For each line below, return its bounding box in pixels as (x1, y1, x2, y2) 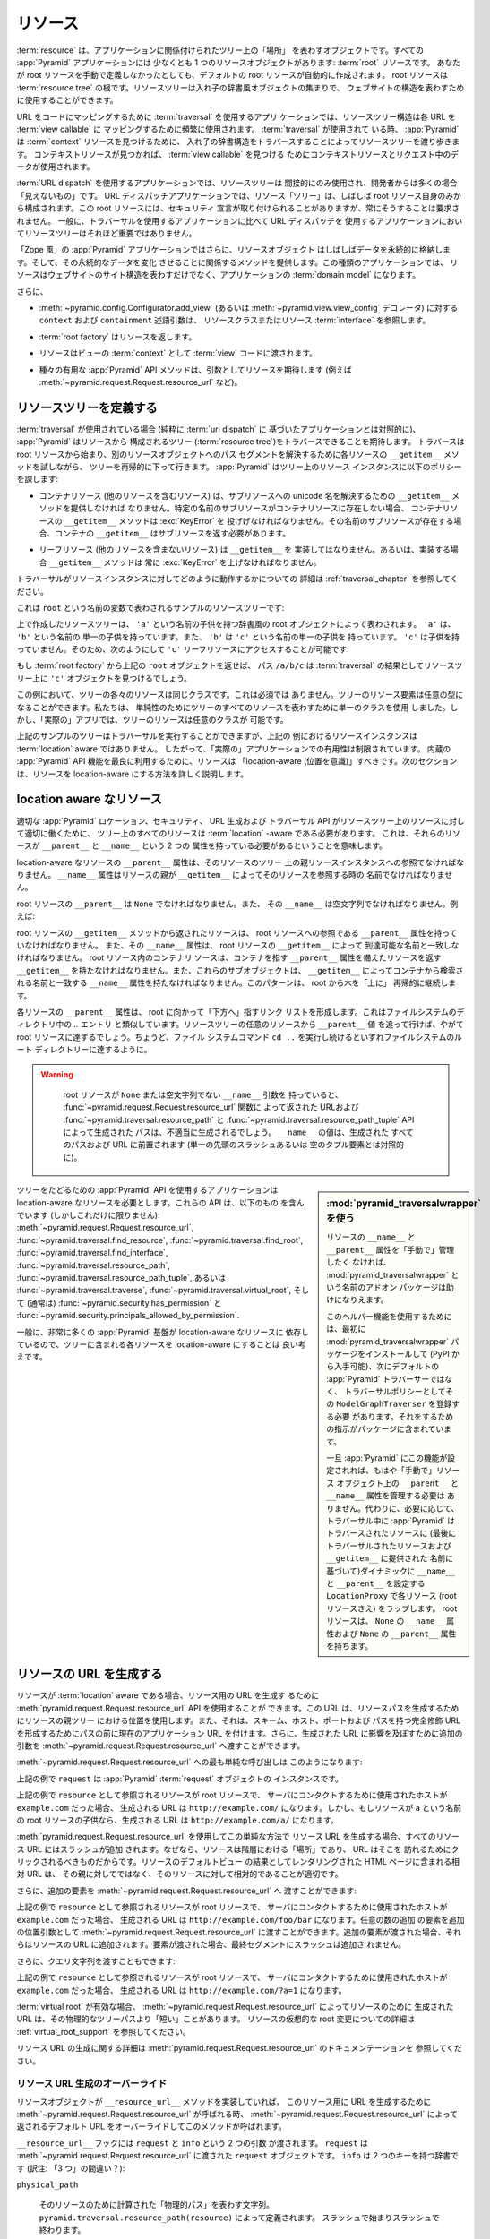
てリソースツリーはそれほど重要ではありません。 (16, 228, 197, 239)
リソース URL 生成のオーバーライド (16, 2078, 168, 2090)
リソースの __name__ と (326, 1231, 416, 1242)
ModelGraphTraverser (336, 1399, 427, 1410)
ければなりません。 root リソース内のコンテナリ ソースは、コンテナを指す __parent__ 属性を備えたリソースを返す (16, 952, 442, 963)
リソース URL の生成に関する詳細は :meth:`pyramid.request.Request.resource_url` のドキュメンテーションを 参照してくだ (16, 2043, 463, 2054)
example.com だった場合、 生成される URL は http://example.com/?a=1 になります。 (16, 1985, 347, 1995)
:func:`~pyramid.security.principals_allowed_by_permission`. (16, 1310, 240, 1321)
